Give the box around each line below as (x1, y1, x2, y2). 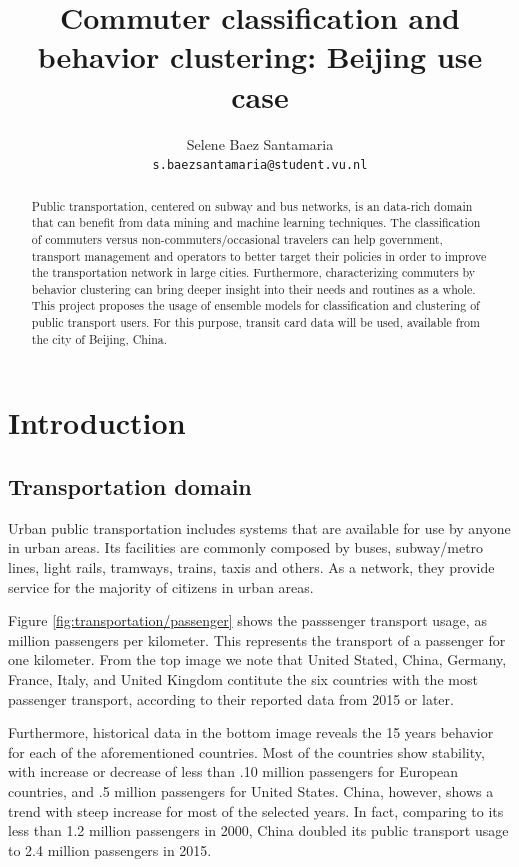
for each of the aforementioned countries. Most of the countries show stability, (8, 741, 485, 762)
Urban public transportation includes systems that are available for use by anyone (8, 517, 511, 538)
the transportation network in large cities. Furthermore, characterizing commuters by (31, 264, 476, 281)
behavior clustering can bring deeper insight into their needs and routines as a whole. (31, 280, 476, 297)
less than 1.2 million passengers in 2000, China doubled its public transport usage (8, 820, 509, 841)
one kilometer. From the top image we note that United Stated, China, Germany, (8, 649, 507, 670)
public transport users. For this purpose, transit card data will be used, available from (31, 314, 480, 331)
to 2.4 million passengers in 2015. (8, 839, 212, 860)
